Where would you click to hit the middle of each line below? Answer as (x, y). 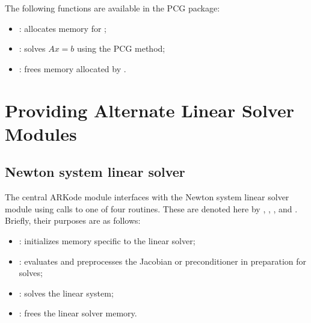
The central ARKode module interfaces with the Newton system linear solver (147, 197)
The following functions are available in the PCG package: (112, 8)
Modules (41, 133)
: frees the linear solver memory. (78, 313)
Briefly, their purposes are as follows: (73, 220)
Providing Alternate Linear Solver (149, 110)
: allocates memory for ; (63, 28)
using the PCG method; (121, 48)
